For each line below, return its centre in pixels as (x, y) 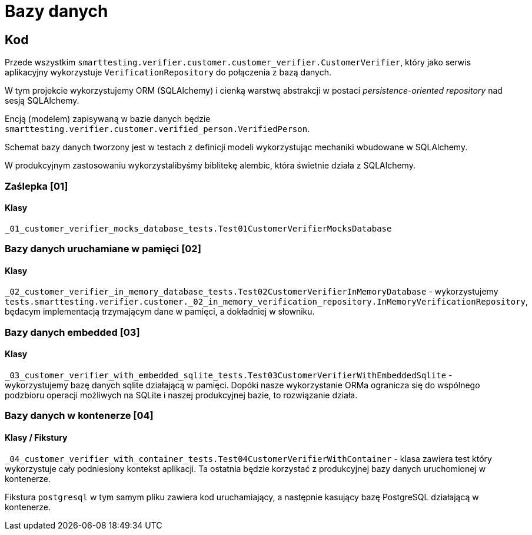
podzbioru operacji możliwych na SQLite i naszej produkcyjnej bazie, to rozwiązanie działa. (181, 395)
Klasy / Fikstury (36, 437)
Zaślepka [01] (36, 186)
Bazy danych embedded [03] (72, 332)
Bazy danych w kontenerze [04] (79, 416)
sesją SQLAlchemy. (42, 101)
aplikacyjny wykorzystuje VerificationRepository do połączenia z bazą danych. (168, 72)
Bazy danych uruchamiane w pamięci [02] (103, 249)
